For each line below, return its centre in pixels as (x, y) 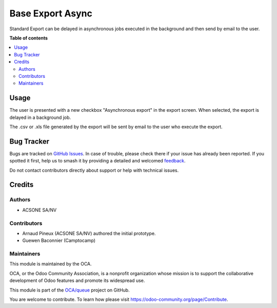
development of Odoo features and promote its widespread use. (77, 281)
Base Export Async (51, 13)
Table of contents (29, 38)
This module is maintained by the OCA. (51, 264)
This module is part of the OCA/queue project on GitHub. (70, 290)
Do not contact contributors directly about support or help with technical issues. (94, 170)
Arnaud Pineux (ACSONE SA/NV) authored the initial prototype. (89, 233)
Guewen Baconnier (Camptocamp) (59, 240)
